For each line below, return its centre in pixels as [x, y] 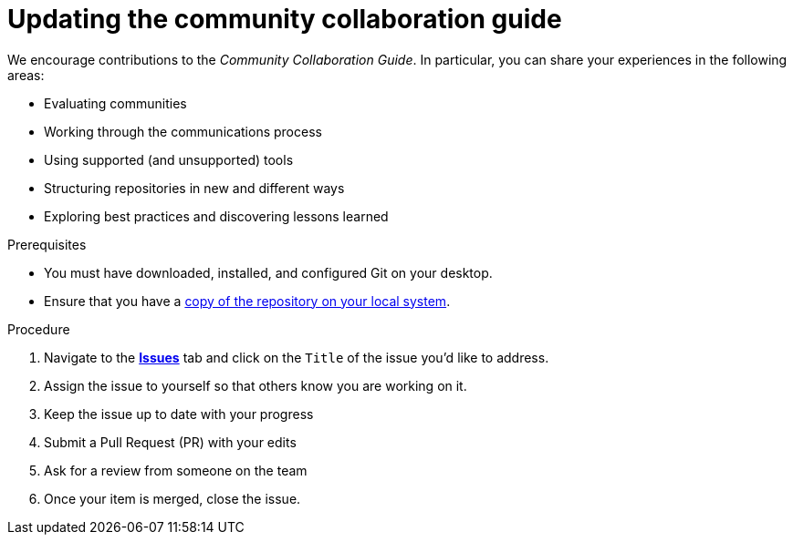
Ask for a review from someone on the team [176, 470]
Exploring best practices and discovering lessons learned [216, 216]
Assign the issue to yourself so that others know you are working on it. [256, 385]
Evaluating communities [115, 103]
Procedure [39, 329]
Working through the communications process [183, 131]
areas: [26, 75]
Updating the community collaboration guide [285, 19]
